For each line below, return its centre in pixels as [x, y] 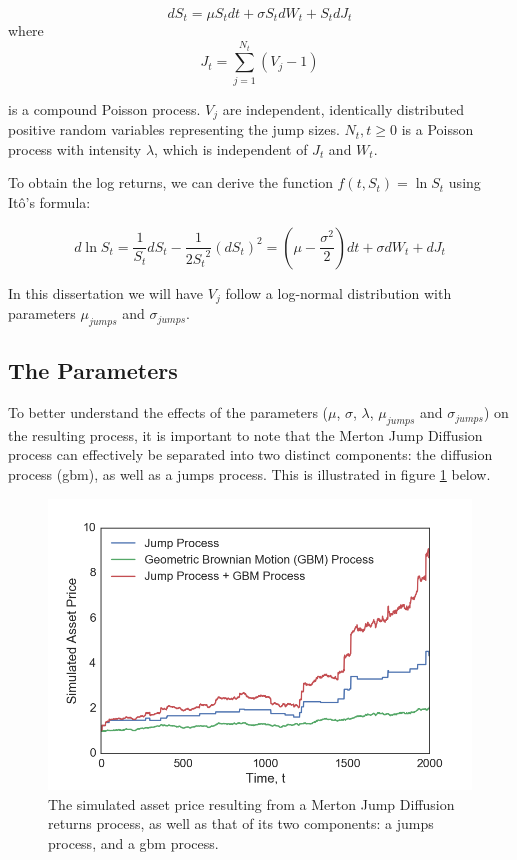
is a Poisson [437, 129]
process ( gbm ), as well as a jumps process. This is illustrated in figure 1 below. [249, 474]
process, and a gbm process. [133, 842]
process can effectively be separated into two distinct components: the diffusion [250, 454]
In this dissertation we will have [106, 292]
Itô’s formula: [49, 202]
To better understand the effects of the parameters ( [168, 412]
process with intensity [75, 148]
